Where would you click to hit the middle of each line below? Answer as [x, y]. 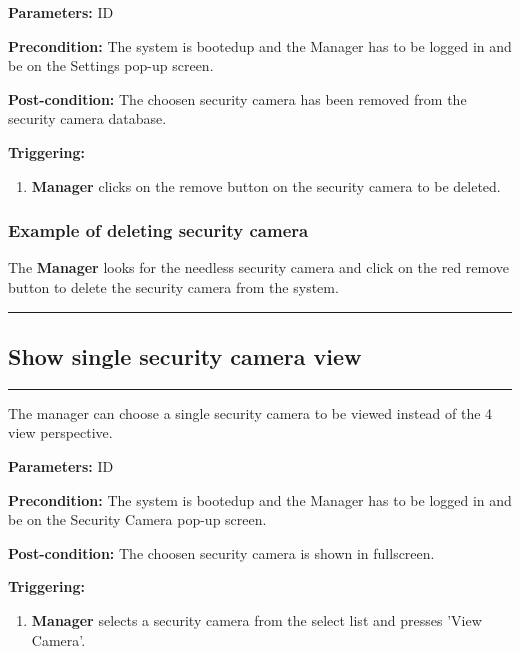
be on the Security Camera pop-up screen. [137, 519]
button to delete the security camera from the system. [173, 286]
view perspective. [60, 432]
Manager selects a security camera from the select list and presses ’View [256, 619]
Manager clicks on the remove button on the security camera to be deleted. [266, 185]
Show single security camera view [185, 355]
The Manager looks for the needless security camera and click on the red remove [259, 267]
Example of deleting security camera [158, 230]
